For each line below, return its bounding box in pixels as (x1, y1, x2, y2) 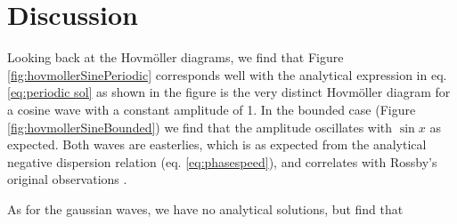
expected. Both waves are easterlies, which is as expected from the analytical (7, 135, 427, 154)
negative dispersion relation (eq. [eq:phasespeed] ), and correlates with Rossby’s (7, 152, 437, 171)
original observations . (7, 170, 127, 188)
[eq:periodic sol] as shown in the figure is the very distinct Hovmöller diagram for (7, 83, 451, 101)
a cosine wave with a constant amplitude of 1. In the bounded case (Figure (7, 100, 416, 118)
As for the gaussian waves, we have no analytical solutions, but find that (7, 199, 404, 218)
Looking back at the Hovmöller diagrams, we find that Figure (7, 48, 344, 67)
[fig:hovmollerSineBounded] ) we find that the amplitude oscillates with (7, 117, 393, 136)
